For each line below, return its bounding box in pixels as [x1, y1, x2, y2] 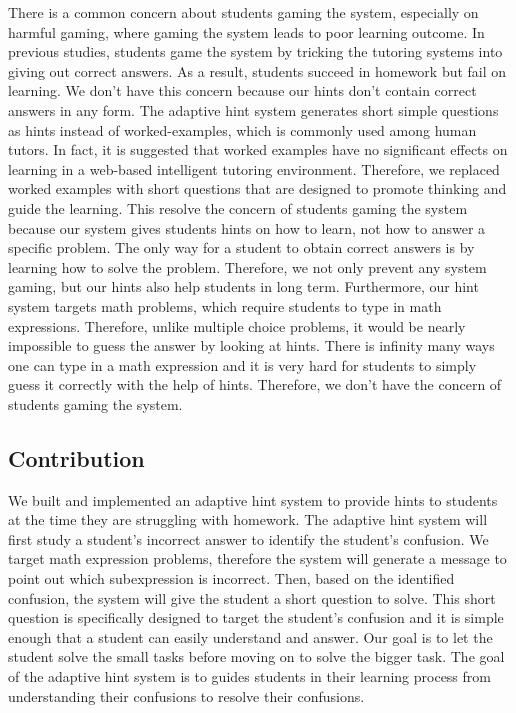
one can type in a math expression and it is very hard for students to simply [8, 354, 477, 375]
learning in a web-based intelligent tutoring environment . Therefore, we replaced [8, 158, 500, 179]
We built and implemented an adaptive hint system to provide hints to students [8, 489, 498, 510]
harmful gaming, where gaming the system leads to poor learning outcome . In [8, 21, 485, 42]
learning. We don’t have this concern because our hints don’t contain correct [8, 80, 477, 101]
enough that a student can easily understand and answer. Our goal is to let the [8, 626, 493, 647]
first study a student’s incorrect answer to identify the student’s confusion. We [8, 528, 489, 549]
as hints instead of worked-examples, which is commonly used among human [8, 119, 477, 140]
